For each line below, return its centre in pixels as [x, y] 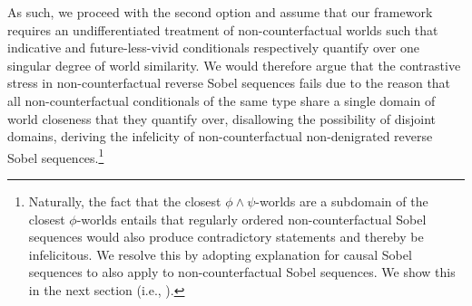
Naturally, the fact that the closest [125, 201]
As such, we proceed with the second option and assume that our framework [220, 12]
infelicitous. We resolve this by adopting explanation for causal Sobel [220, 254]
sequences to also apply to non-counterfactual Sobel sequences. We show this [242, 272]
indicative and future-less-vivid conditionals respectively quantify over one [213, 48]
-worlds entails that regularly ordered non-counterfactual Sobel [251, 219]
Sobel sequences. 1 [56, 156]
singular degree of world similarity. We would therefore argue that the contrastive [234, 65]
